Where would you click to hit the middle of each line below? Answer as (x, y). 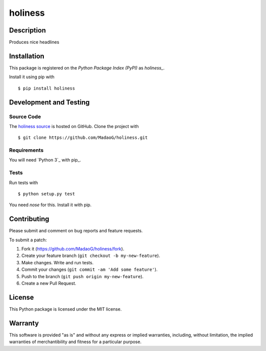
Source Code (25, 117)
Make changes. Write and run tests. (57, 262)
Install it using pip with (32, 77)
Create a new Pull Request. (49, 283)
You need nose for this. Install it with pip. (50, 205)
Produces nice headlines (34, 42)
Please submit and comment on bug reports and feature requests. (76, 231)
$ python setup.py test (47, 194)
